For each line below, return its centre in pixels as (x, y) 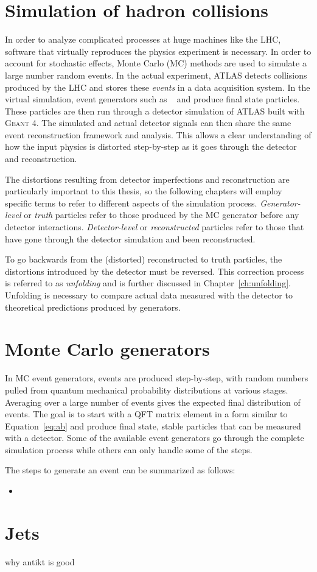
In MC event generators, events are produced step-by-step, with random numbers (157, 378)
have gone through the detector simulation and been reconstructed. (130, 238)
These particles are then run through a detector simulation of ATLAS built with (155, 111)
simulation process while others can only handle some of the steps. (129, 449)
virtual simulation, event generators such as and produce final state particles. (152, 99)
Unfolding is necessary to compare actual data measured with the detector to (149, 295)
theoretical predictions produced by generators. (93, 307)
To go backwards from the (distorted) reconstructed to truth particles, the (144, 259)
